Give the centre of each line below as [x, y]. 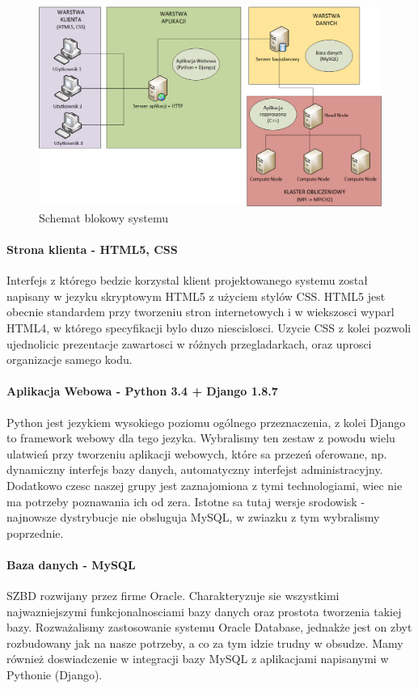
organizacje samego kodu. [70, 359]
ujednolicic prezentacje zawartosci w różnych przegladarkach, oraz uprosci [189, 343]
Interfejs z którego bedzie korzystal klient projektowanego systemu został [187, 280]
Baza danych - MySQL [71, 564]
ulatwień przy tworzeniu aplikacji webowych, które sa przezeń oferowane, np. [197, 453]
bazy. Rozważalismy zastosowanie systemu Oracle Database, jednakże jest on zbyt [209, 627]
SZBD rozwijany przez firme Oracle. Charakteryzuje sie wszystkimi [173, 596]
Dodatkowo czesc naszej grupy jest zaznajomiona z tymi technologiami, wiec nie [205, 485]
